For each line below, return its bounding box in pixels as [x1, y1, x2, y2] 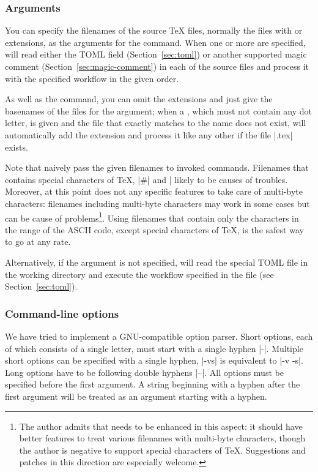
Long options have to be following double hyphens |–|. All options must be [5, 365, 284, 378]
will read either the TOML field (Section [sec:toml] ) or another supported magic [5, 48, 307, 61]
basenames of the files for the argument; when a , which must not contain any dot [5, 104, 312, 117]
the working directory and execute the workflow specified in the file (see [5, 268, 274, 280]
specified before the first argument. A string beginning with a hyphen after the [5, 378, 300, 391]
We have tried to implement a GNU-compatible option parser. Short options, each [5, 329, 313, 342]
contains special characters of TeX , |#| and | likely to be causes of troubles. [5, 173, 288, 185]
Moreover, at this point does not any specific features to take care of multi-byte [5, 185, 303, 198]
